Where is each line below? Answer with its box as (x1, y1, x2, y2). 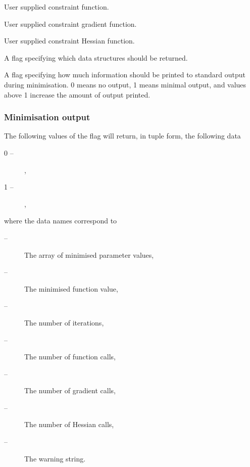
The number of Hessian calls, (24, 419, 114, 430)
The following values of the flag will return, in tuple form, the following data (4, 130, 241, 141)
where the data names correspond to (4, 215, 117, 226)
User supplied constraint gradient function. (4, 18, 137, 29)
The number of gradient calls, (24, 385, 116, 396)
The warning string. (24, 453, 86, 463)
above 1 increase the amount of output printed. (4, 89, 151, 100)
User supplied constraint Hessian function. (4, 35, 135, 46)
